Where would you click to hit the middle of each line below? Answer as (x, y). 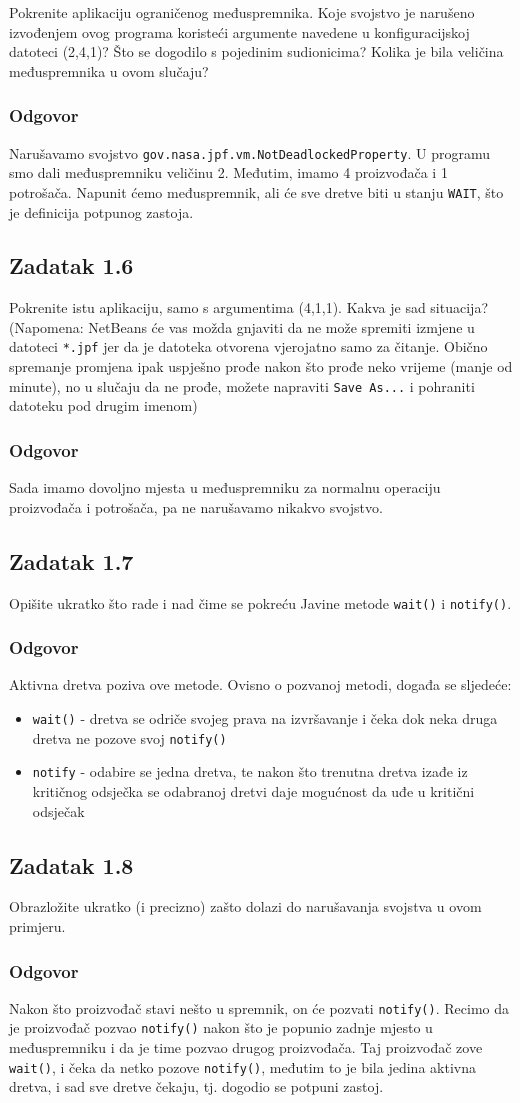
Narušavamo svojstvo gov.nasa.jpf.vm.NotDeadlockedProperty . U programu (250, 152)
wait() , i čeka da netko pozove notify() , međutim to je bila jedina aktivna (242, 1066)
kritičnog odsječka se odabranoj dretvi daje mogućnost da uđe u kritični (253, 791)
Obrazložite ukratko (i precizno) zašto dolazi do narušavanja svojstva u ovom (245, 906)
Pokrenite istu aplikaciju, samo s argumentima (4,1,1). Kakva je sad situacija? (248, 307)
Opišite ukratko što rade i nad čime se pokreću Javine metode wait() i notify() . (260, 602)
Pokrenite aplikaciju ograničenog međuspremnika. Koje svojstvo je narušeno (242, 12)
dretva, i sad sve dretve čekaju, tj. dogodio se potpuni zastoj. (196, 1086)
